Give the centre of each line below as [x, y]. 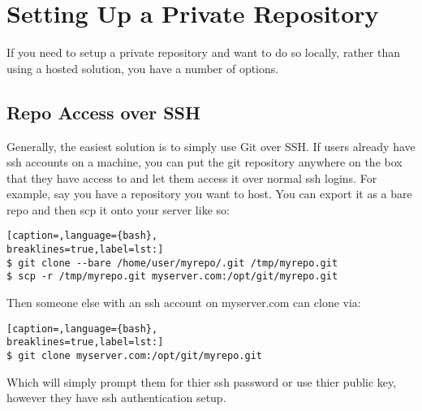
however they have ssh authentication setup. [116, 398]
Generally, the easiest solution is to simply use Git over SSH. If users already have [211, 146]
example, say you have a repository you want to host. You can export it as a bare [209, 194]
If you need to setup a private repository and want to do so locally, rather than [204, 52]
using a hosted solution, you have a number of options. [143, 68]
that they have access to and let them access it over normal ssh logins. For [192, 177]
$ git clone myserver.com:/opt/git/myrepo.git [134, 356]
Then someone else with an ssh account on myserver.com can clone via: [184, 303]
